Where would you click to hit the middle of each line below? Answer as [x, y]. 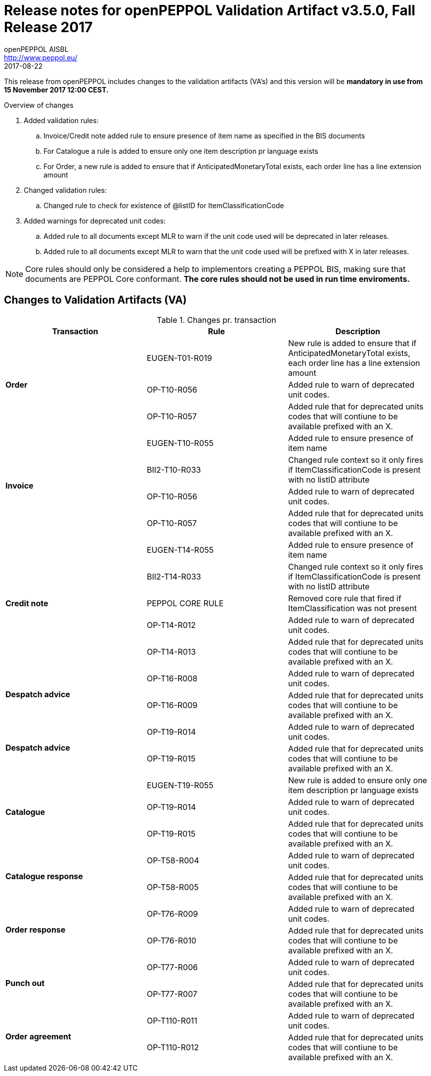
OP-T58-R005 [172, 887]
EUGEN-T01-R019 [179, 358]
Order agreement [38, 1036]
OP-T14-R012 [171, 625]
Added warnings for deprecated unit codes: [95, 221]
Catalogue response [44, 876]
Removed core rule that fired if [345, 598]
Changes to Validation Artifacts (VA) [95, 300]
